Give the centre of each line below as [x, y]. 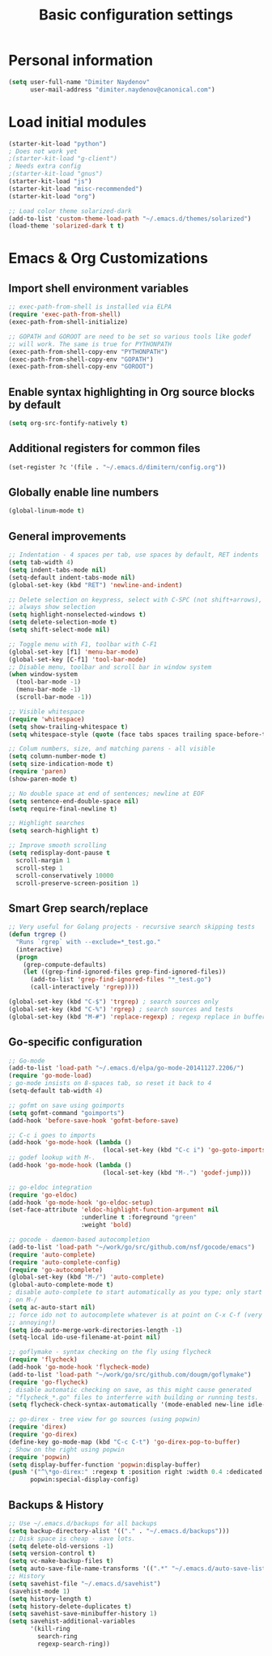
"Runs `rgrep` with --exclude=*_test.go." [88, 942]
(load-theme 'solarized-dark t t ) [67, 226]
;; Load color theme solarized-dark [70, 211]
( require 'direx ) [38, 1427]
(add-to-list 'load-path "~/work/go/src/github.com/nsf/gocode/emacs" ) [132, 1247]
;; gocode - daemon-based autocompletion [79, 1240]
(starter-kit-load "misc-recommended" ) [76, 189]
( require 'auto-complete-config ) [65, 1262]
